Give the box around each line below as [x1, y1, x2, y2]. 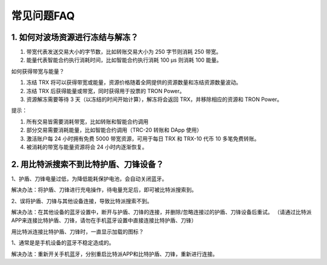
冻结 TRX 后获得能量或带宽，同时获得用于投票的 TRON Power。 [26, 87, 185, 94]
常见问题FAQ [11, 9, 75, 22]
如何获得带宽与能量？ [11, 67, 65, 75]
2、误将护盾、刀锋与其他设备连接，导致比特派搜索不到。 [11, 197, 153, 204]
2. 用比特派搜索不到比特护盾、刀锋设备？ [11, 159, 164, 169]
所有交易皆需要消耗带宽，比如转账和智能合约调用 [26, 118, 148, 125]
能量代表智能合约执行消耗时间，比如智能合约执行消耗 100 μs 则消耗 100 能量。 [26, 56, 222, 64]
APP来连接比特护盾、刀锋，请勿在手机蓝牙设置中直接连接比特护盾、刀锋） [11, 217, 197, 224]
